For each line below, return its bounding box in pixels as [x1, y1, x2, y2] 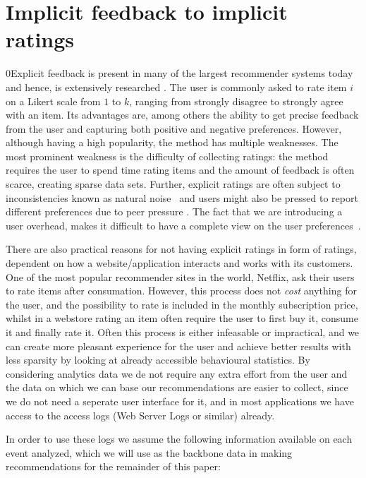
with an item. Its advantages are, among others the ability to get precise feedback [6, 107, 359, 122]
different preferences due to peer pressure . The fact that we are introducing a [6, 204, 343, 219]
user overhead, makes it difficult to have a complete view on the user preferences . [6, 217, 361, 232]
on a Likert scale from [6, 93, 101, 108]
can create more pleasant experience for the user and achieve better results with [6, 338, 351, 353]
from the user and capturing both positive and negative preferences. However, [6, 121, 342, 136]
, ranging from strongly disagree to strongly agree [129, 93, 343, 108]
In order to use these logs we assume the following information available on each [6, 431, 353, 446]
